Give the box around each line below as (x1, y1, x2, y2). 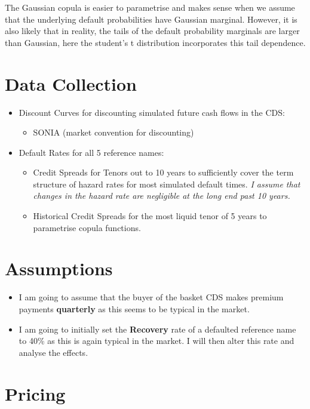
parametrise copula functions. (33, 221, 141, 233)
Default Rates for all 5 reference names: (19, 146, 164, 158)
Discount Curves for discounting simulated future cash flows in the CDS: (19, 106, 285, 118)
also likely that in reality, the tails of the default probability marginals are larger (5, 24, 300, 37)
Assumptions (5, 256, 113, 281)
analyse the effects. (19, 346, 88, 358)
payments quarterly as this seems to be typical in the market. (19, 302, 250, 315)
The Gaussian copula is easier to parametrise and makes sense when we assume (5, 1, 295, 13)
